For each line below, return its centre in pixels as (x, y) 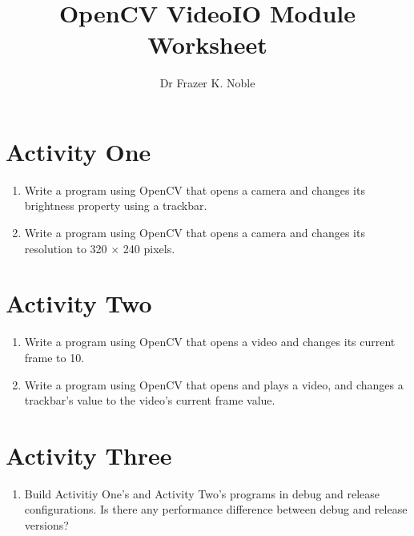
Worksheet (207, 44)
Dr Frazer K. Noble (207, 83)
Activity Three (89, 455)
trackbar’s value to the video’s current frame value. (150, 400)
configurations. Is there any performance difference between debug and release (216, 509)
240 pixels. (149, 248)
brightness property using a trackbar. (116, 206)
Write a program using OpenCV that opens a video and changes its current (210, 342)
